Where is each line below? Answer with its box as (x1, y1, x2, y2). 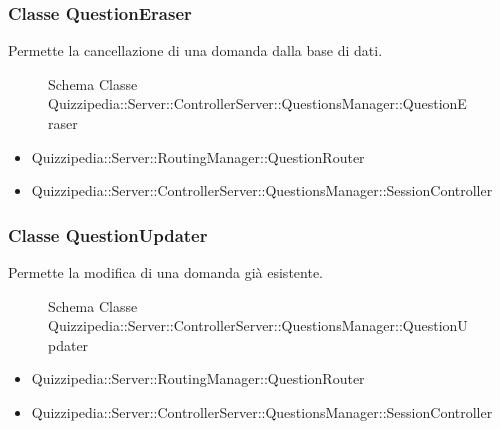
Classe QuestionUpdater (8, 222, 208, 247)
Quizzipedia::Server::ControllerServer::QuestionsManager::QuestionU (48, 315, 468, 336)
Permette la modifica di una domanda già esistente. (8, 262, 323, 282)
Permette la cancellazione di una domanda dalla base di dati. (8, 40, 383, 61)
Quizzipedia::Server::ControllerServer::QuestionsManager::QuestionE (48, 93, 467, 114)
